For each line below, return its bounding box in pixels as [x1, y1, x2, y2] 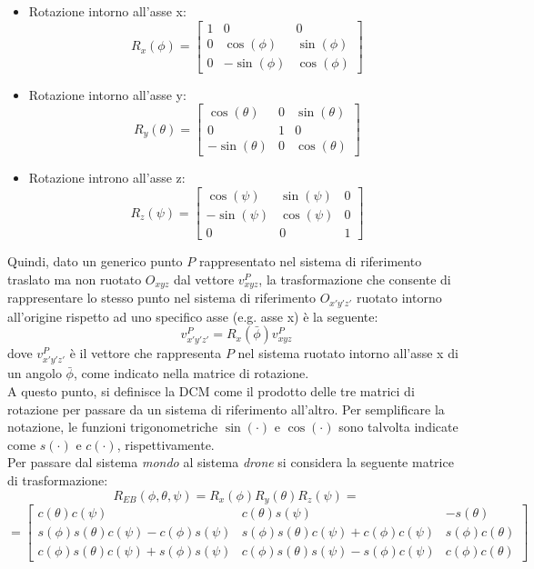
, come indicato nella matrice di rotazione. [73, 364, 309, 383]
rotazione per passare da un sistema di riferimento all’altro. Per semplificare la [7, 399, 445, 418]
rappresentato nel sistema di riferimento [198, 252, 422, 271]
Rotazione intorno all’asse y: [28, 85, 186, 104]
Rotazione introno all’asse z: [28, 168, 186, 187]
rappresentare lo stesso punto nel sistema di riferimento [7, 288, 316, 307]
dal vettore [173, 269, 235, 288]
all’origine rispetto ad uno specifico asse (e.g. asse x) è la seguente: [7, 306, 378, 325]
